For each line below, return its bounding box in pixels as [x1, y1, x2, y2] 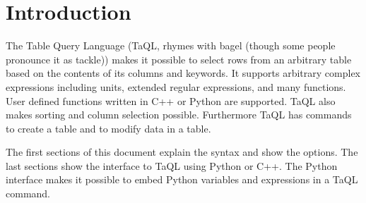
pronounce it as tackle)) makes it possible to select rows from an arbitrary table [6, 51, 352, 66]
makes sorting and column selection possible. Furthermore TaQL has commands [6, 107, 352, 122]
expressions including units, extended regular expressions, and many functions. [6, 79, 346, 94]
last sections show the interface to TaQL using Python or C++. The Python [6, 158, 338, 173]
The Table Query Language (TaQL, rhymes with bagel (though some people [6, 38, 336, 53]
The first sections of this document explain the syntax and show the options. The [6, 144, 358, 159]
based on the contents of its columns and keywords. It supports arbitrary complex [6, 66, 361, 80]
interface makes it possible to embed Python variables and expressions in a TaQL [6, 172, 358, 187]
